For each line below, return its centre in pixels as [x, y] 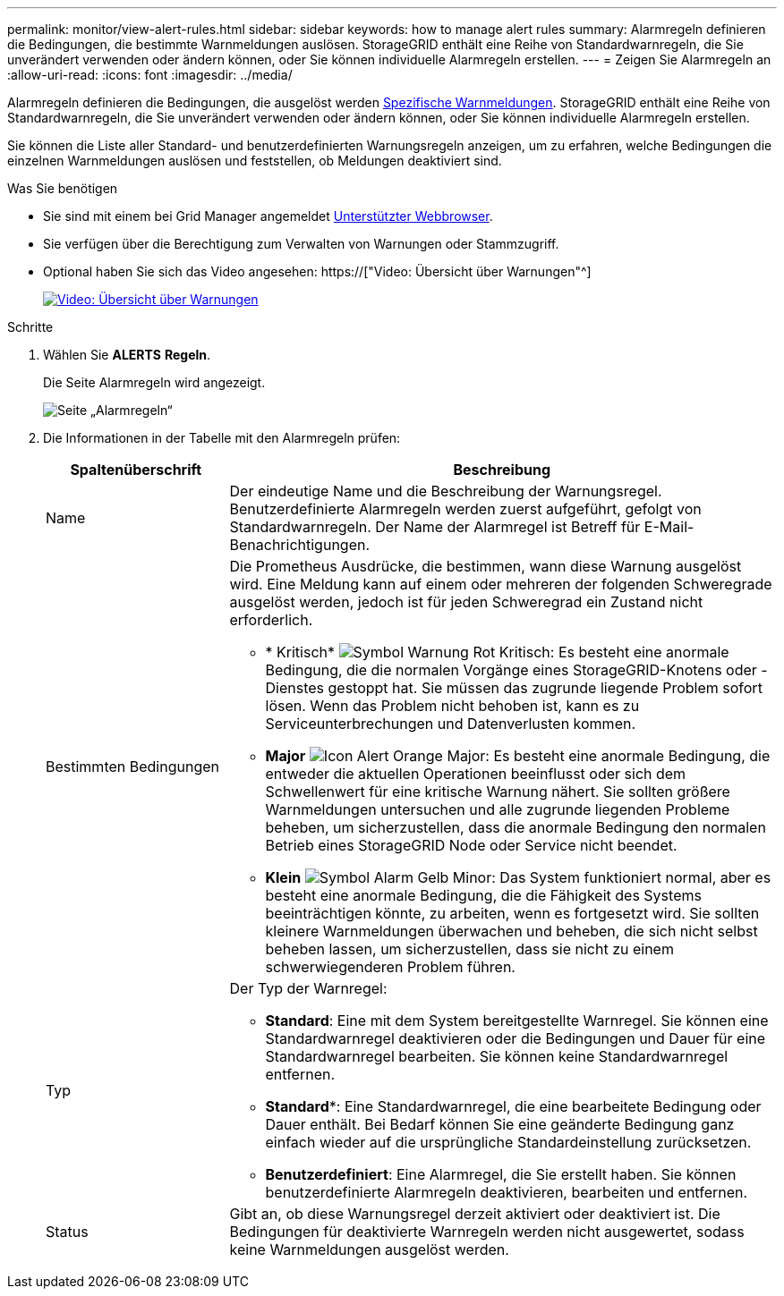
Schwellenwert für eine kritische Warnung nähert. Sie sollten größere [498, 792]
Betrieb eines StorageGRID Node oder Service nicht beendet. [471, 845]
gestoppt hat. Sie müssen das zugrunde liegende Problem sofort [545, 688]
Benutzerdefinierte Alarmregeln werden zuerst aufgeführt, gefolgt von [465, 509]
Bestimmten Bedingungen [132, 767]
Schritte [30, 327]
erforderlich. [271, 620]
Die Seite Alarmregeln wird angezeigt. [154, 382]
